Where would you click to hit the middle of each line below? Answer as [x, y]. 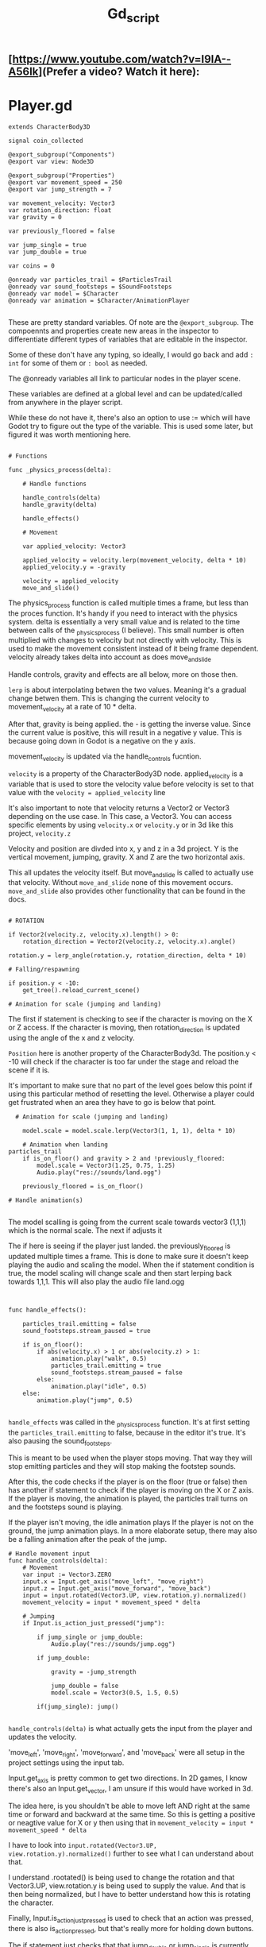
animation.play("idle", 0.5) [99, 1386]
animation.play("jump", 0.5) [85, 1400]
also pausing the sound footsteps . [60, 1441]
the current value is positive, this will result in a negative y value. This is [125, 732]
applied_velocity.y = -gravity [74, 567]
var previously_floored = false [62, 231]
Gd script [133, 15]
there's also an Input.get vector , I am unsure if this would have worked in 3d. [131, 1790]
